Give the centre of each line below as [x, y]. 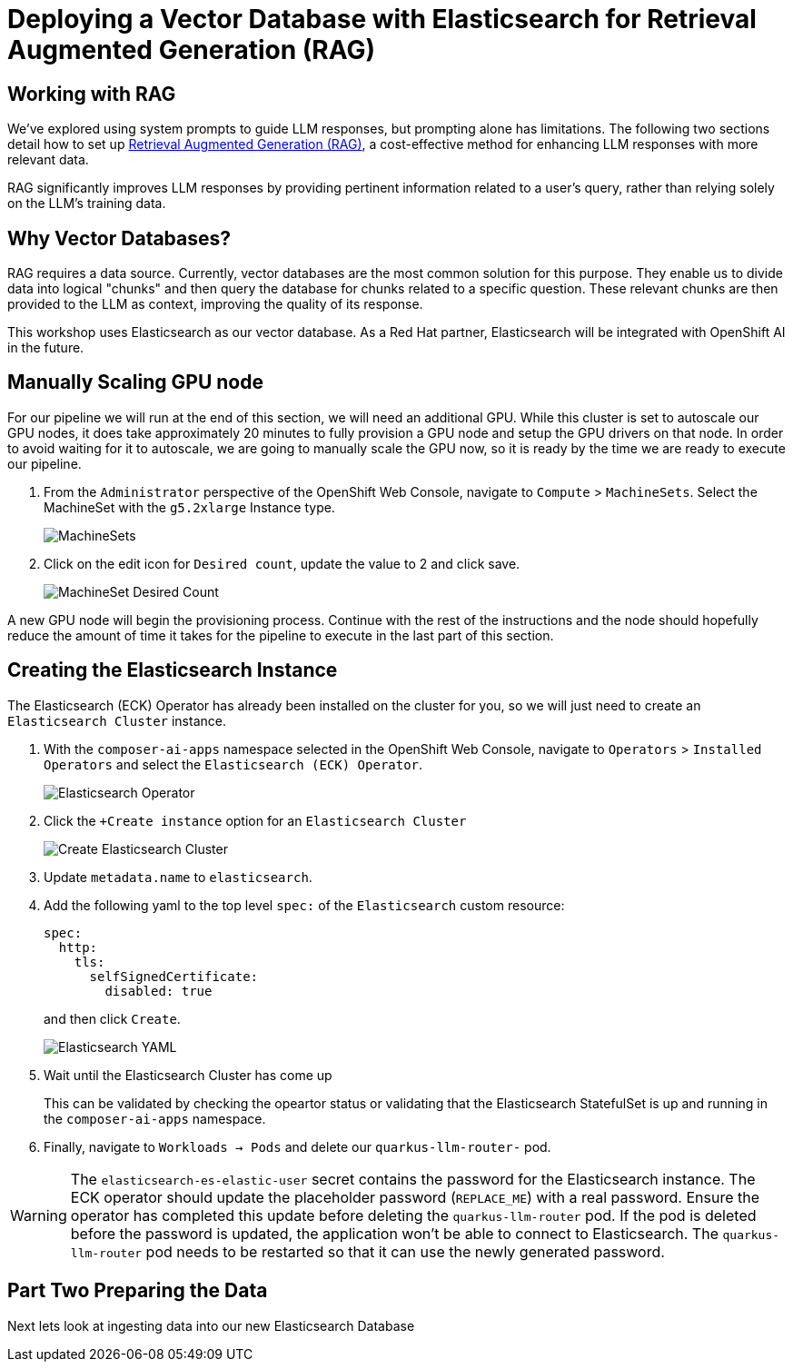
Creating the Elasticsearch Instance [173, 670]
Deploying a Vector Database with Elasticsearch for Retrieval [382, 19]
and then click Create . [112, 1018]
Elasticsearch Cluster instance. [117, 720]
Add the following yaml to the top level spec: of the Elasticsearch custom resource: [304, 905]
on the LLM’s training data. [87, 203]
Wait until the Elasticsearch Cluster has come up [188, 1075]
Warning [39, 1215]
